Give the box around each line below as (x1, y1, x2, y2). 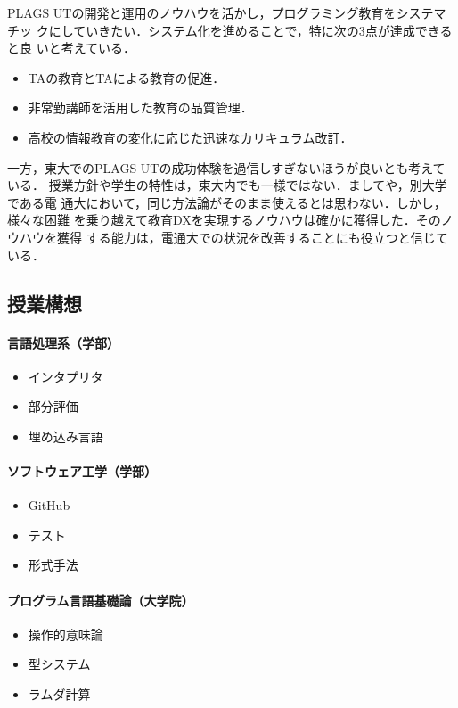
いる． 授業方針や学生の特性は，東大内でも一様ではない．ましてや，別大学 (7, 176, 447, 194)
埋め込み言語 (28, 426, 103, 445)
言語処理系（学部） (7, 333, 119, 351)
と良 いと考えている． (7, 38, 135, 57)
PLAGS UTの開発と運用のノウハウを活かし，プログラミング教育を (7, 4, 397, 21)
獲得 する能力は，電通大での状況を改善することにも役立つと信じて (56, 227, 448, 246)
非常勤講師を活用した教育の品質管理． (28, 98, 253, 117)
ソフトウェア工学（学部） (7, 462, 157, 481)
